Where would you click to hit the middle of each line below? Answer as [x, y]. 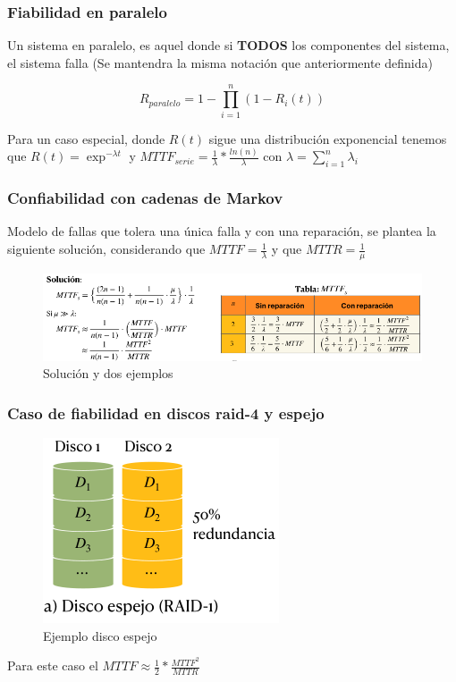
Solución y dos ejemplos [108, 373]
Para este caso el [53, 665]
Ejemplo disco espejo [100, 635]
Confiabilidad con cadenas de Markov [145, 198]
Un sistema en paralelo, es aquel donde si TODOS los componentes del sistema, [228, 45]
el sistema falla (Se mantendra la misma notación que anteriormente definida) [220, 62]
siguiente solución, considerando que [106, 249]
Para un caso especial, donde [86, 138]
